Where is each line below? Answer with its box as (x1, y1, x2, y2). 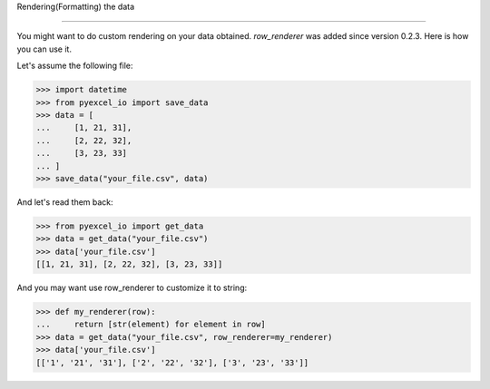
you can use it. (16, 44, 73, 54)
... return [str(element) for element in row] (35, 319, 267, 330)
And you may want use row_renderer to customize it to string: (16, 282, 248, 294)
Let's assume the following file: (16, 60, 133, 72)
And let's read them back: (16, 196, 113, 208)
